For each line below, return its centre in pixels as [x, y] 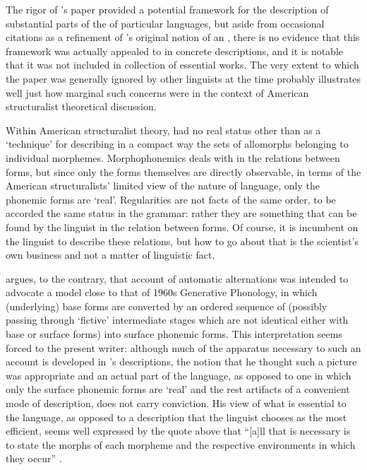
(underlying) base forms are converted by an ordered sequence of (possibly [167, 306]
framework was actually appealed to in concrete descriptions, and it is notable [175, 51]
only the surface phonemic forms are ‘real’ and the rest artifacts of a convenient [178, 389]
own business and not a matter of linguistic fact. [110, 255]
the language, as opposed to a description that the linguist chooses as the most [176, 417]
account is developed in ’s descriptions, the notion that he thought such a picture [181, 362]
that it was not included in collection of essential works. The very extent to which [182, 65]
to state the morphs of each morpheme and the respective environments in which [181, 444]
